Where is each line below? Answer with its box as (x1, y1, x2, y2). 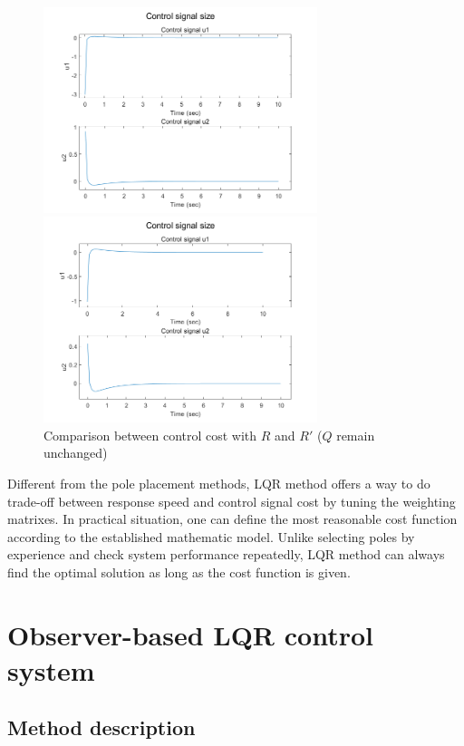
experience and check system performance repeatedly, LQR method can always (7, 545, 445, 564)
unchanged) (43, 443, 108, 462)
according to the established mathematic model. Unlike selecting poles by (7, 527, 415, 546)
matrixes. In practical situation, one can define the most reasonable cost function (7, 509, 458, 528)
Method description (7, 713, 196, 741)
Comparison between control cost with (43, 425, 257, 444)
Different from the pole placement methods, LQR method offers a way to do (7, 473, 430, 492)
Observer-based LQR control (7, 615, 373, 653)
